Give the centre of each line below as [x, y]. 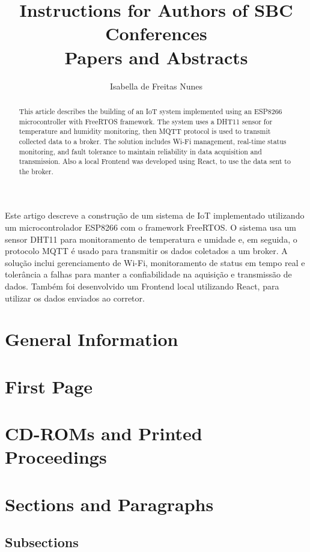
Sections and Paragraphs [109, 504]
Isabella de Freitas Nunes [156, 86]
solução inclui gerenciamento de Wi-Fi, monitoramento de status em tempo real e [155, 262]
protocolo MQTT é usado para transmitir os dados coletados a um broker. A [146, 251]
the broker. [36, 171]
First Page [49, 386]
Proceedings [56, 457]
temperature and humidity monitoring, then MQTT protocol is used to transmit [145, 131]
